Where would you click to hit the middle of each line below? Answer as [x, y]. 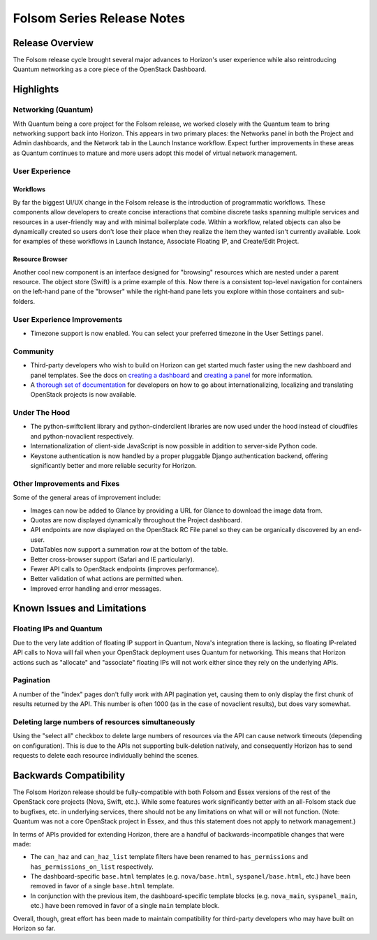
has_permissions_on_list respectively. [92, 867]
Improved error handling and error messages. [96, 588]
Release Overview [53, 43]
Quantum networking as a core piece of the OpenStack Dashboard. [110, 69]
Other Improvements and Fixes [66, 483]
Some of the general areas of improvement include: [87, 498]
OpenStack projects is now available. [83, 395]
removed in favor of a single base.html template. [102, 886]
